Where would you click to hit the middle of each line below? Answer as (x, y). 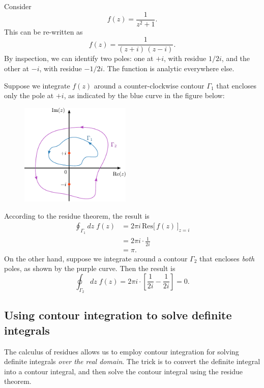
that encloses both (227, 258)
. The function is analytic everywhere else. (169, 68)
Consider (18, 6)
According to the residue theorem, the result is (77, 215)
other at (17, 68)
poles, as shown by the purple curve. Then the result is (90, 268)
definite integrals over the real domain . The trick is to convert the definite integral (132, 361)
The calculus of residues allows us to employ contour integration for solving (122, 351)
